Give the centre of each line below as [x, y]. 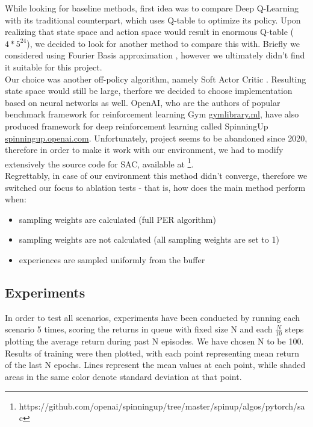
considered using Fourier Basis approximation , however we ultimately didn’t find [155, 55]
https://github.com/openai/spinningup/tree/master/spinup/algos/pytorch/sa [162, 406]
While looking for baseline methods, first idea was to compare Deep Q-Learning [152, 8]
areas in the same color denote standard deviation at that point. [123, 376]
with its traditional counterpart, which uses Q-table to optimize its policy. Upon [153, 20]
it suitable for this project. [54, 67]
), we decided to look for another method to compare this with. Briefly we [163, 43]
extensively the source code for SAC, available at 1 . [99, 163]
